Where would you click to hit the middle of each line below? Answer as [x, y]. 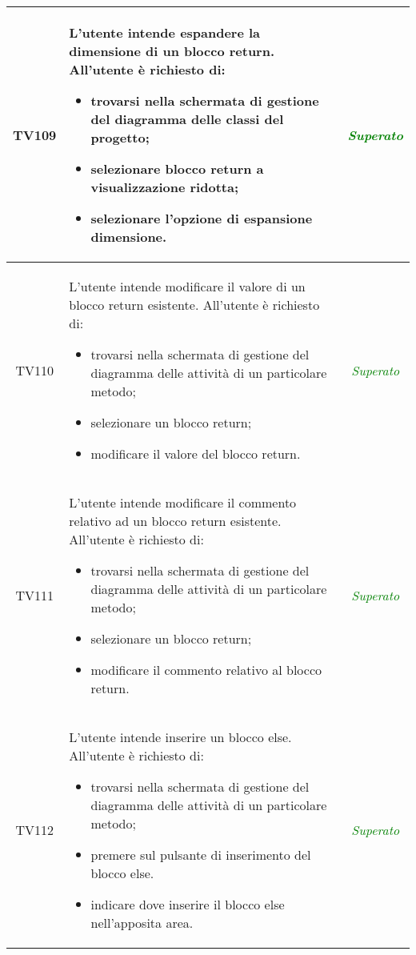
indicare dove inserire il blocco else [188, 904]
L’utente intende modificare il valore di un [187, 286]
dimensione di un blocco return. [172, 51]
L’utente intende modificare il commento [183, 502]
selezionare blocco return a [177, 169]
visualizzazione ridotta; [164, 187]
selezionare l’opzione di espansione [202, 218]
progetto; [120, 137]
